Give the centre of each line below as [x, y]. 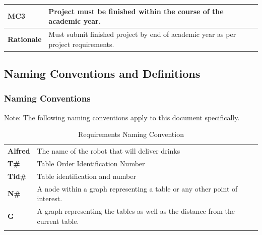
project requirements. [81, 44]
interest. [50, 198]
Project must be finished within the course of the [136, 11]
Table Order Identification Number [91, 163]
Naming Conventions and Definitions [102, 74]
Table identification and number [86, 176]
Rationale [25, 39]
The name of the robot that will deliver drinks [109, 151]
